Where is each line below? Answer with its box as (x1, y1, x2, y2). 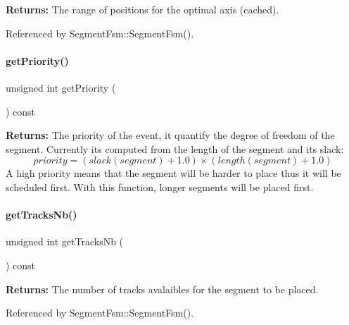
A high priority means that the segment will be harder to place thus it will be (6, 166, 341, 180)
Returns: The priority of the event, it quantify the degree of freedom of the (6, 128, 335, 142)
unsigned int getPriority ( (6, 80, 116, 94)
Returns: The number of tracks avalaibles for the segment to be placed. (6, 281, 319, 296)
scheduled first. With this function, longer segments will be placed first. (6, 179, 314, 194)
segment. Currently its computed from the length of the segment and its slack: (6, 141, 344, 156)
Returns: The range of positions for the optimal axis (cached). (6, 2, 279, 16)
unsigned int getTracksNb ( (6, 234, 124, 249)
